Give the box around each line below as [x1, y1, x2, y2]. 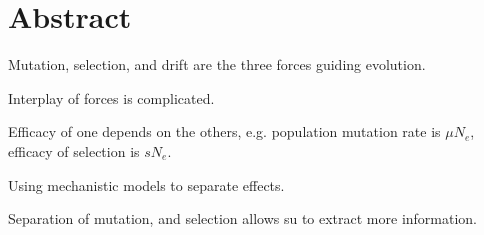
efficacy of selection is [8, 140, 140, 161]
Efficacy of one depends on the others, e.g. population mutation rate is [8, 121, 441, 142]
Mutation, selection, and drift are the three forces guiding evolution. [8, 54, 426, 75]
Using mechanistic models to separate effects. [8, 174, 285, 195]
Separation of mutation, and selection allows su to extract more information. [8, 208, 478, 229]
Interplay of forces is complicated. [8, 87, 215, 108]
